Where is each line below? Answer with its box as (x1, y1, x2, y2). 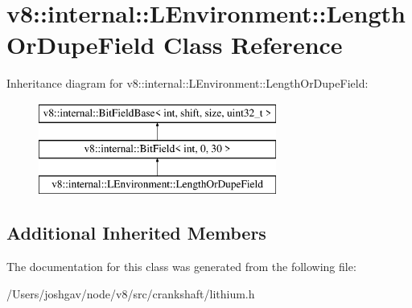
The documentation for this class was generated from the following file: (6, 258, 356, 275)
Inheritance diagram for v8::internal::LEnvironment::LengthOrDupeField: (6, 75, 369, 92)
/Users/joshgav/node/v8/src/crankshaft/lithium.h (6, 285, 255, 302)
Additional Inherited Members (6, 220, 266, 245)
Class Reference (163, 28, 343, 61)
